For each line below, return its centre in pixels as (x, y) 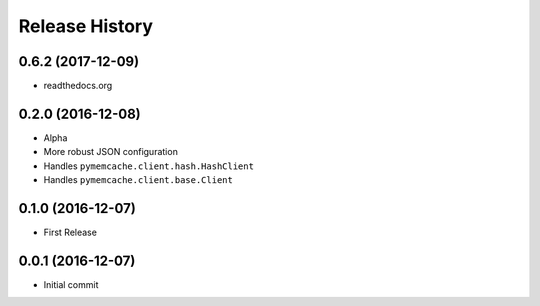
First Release (70, 232)
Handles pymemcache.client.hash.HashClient (149, 166)
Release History (86, 26)
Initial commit (71, 284)
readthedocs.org (78, 86)
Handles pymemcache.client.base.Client (138, 180)
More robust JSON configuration (111, 152)
